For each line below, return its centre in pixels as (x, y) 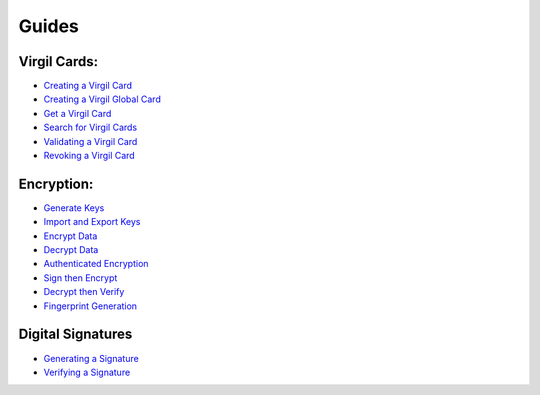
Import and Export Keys (92, 222)
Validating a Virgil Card (90, 141)
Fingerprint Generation (90, 306)
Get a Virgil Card (77, 113)
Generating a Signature (91, 358)
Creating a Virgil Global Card (102, 99)
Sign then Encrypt (80, 277)
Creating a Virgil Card (88, 86)
